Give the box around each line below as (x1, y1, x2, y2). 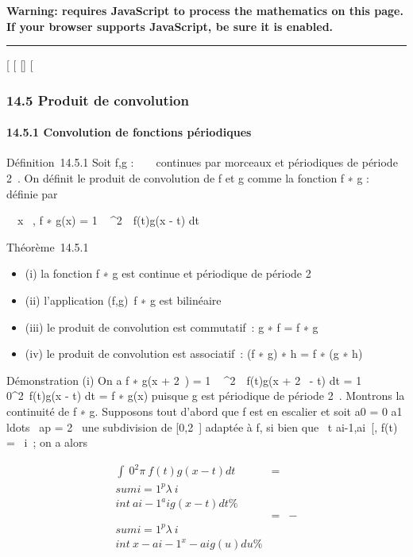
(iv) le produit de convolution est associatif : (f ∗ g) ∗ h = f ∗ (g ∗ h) (25, 345, 363, 362)
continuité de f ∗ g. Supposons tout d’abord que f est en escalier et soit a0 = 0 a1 (6, 402, 403, 419)
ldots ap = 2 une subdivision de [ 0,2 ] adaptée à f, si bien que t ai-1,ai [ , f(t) (6, 418, 398, 435)
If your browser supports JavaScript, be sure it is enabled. (6, 17, 334, 34)
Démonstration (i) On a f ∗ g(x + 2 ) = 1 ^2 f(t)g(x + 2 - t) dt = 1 (6, 371, 362, 388)
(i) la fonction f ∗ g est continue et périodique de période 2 (25, 265, 311, 282)
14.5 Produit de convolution (6, 90, 189, 109)
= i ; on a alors (6, 434, 88, 451)
